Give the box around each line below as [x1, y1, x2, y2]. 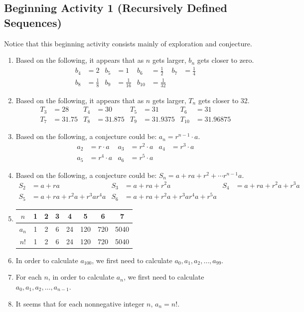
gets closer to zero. [197, 55, 254, 65]
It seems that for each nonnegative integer [15, 298, 145, 309]
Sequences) [4, 14, 62, 30]
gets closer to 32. [198, 95, 250, 105]
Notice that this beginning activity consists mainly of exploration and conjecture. [4, 38, 252, 48]
